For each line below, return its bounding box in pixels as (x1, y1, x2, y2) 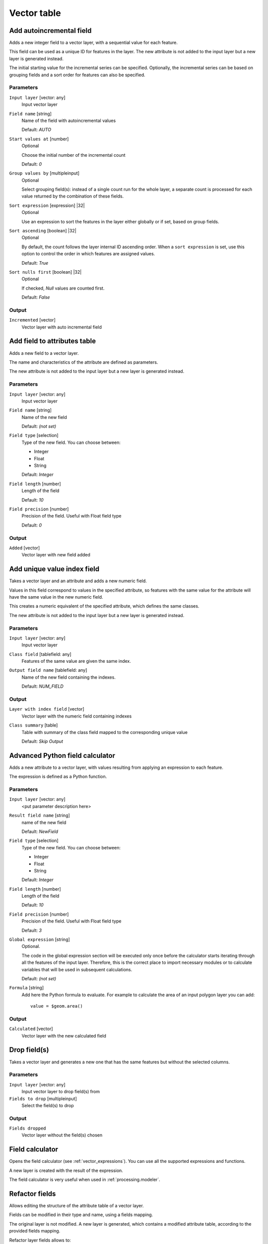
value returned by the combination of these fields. (21, 193, 124, 199)
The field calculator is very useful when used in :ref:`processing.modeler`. (9, 1177, 161, 1183)
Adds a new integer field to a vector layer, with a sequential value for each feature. (9, 40, 178, 46)
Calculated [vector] (9, 1026, 53, 1032)
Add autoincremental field (9, 26, 92, 35)
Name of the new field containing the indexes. (21, 674, 116, 680)
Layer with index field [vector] (9, 706, 84, 712)
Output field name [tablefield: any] (9, 667, 87, 673)
